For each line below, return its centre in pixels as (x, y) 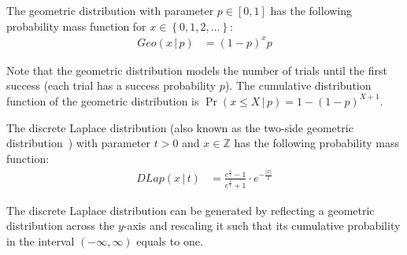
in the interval (41, 240)
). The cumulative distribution (298, 85)
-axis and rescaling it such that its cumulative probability (262, 225)
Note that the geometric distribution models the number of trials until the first (197, 70)
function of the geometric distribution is (103, 100)
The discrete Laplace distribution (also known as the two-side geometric (180, 127)
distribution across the (61, 225)
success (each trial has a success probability (111, 85)
